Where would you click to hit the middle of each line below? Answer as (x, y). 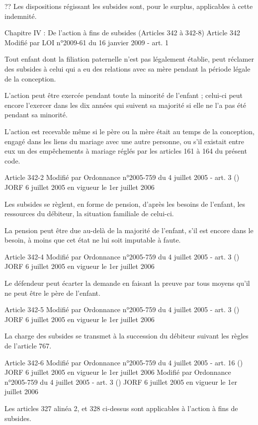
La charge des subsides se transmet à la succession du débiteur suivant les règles (127, 336)
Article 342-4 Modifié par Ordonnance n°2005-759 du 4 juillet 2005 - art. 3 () (122, 256)
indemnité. (21, 16)
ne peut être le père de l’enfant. (52, 293)
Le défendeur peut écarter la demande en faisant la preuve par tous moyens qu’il (127, 283)
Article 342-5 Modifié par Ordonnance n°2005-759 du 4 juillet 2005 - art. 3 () (122, 309)
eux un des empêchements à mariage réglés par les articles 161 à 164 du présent (126, 151)
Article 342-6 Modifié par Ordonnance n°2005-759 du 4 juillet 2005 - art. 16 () (124, 362)
